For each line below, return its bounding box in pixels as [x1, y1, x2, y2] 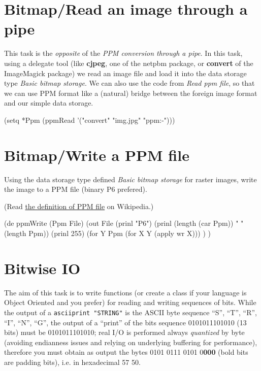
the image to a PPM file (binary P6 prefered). [4, 184, 147, 194]
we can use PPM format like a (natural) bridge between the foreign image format [4, 87, 257, 98]
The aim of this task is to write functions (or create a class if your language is [4, 287, 247, 297]
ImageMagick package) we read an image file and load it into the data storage [4, 68, 247, 78]
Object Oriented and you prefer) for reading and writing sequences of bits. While [4, 297, 256, 308]
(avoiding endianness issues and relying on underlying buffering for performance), [4, 336, 257, 347]
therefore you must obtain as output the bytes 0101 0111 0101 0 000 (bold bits [4, 347, 248, 357]
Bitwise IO [4, 257, 81, 278]
